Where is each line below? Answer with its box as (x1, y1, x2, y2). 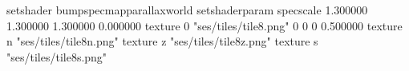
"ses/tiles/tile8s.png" (6, 48, 107, 65)
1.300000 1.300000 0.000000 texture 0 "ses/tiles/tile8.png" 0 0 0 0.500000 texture (6, 17, 403, 34)
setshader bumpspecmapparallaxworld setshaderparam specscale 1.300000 (6, 2, 368, 18)
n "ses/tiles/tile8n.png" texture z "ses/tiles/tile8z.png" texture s (6, 33, 318, 49)
